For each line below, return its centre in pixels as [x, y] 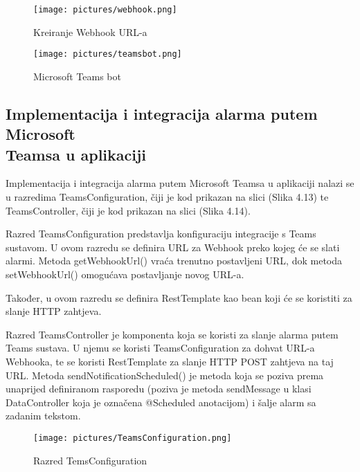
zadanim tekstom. [43, 416]
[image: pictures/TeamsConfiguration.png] [133, 438]
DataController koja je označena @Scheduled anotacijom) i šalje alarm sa [161, 402]
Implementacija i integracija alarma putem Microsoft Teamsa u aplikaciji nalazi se [180, 183]
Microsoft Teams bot [77, 76]
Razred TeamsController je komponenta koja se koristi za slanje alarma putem [172, 334]
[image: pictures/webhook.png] [105, 10]
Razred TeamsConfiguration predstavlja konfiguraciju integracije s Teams [161, 234]
